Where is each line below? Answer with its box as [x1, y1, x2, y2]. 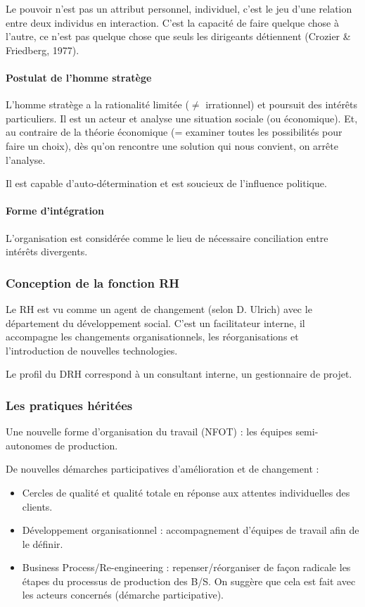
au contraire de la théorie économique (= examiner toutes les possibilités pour [6, 124, 342, 139]
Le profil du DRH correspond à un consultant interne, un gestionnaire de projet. [6, 366, 352, 381]
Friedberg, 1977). [6, 42, 79, 57]
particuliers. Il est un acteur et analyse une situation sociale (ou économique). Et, [6, 110, 358, 125]
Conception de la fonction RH [6, 274, 179, 291]
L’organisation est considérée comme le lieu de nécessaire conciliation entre [6, 230, 328, 245]
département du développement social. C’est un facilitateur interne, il [6, 315, 305, 330]
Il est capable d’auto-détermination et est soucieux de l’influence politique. [6, 176, 327, 191]
